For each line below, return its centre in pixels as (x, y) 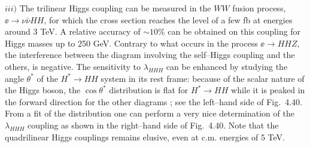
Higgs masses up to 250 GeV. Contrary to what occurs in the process (131, 43)
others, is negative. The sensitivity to (73, 66)
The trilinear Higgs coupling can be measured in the (115, 8)
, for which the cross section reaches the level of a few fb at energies (168, 19)
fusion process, (259, 8)
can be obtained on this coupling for (234, 31)
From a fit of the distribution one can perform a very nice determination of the (150, 113)
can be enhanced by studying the (227, 66)
